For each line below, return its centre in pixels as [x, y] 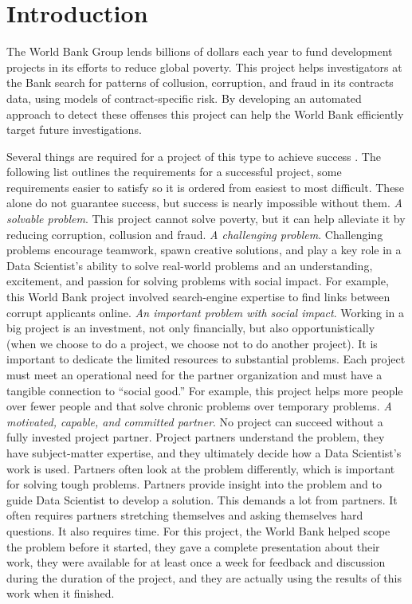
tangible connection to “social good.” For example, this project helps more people [205, 390]
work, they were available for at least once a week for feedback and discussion [196, 562]
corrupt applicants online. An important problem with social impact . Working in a [205, 312]
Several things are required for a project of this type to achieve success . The [194, 156]
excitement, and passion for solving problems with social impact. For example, [198, 281]
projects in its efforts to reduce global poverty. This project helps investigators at [204, 67]
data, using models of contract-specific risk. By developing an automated [184, 98]
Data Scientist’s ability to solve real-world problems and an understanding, [190, 265]
